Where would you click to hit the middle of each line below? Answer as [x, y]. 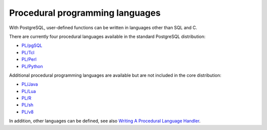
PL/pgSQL [32, 46]
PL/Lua [29, 91]
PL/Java [30, 84]
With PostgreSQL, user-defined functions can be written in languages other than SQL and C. [103, 28]
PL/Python [32, 66]
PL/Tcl [28, 52]
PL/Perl [29, 60]
